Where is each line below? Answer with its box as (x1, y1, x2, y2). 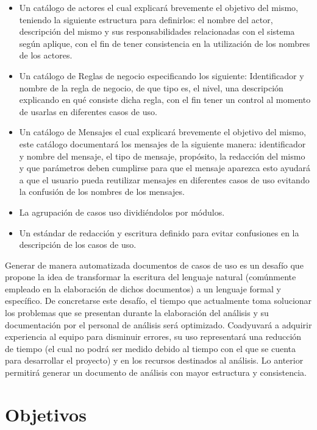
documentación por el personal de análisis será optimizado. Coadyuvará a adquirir (5, 318, 312, 331)
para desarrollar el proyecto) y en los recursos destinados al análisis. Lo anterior (5, 354, 304, 367)
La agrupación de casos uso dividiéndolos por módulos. (19, 205, 225, 218)
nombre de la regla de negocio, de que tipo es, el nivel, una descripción (19, 81, 283, 94)
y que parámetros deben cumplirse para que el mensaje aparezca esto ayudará (19, 161, 311, 174)
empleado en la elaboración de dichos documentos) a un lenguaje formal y (5, 282, 281, 295)
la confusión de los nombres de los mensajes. (19, 185, 185, 198)
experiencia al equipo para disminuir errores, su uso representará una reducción (5, 330, 302, 343)
